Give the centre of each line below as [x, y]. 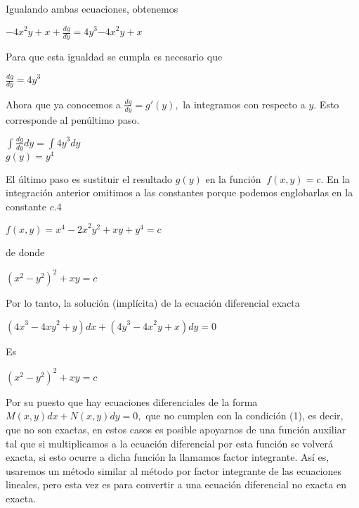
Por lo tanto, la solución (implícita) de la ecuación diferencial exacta [153, 303]
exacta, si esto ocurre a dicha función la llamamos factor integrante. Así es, [168, 457]
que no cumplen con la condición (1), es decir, [244, 415]
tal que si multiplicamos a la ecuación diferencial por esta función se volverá [169, 443]
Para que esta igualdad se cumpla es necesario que [114, 56]
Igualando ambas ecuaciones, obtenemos [92, 8]
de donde [25, 252]
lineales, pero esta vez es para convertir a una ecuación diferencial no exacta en [176, 484]
